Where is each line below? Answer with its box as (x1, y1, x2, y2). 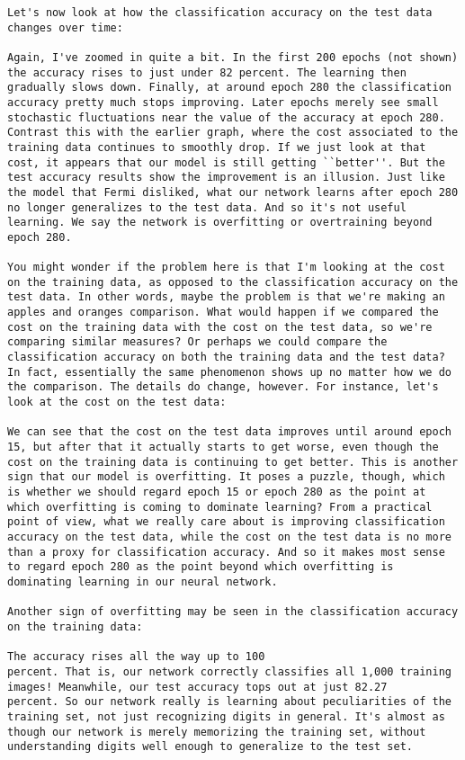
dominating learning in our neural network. (7, 575, 278, 588)
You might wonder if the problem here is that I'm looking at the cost (7, 261, 445, 274)
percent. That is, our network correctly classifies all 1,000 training (7, 665, 452, 678)
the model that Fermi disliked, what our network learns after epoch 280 (7, 185, 459, 199)
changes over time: (7, 21, 123, 34)
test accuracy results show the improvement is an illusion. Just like (7, 171, 445, 184)
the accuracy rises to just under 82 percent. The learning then (7, 66, 407, 79)
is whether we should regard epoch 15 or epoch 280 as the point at (7, 486, 426, 498)
